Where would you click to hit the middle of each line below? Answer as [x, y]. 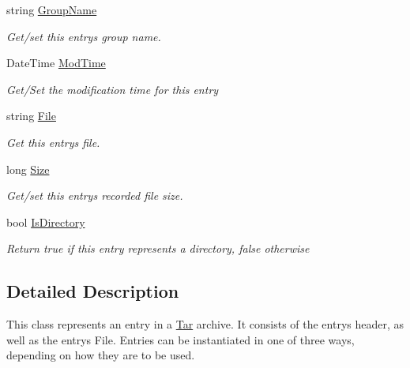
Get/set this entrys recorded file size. [95, 195]
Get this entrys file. [53, 142]
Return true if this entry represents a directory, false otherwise [158, 248]
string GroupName [52, 9]
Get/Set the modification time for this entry [113, 89]
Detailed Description [93, 291]
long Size [28, 169]
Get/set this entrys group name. [84, 36]
